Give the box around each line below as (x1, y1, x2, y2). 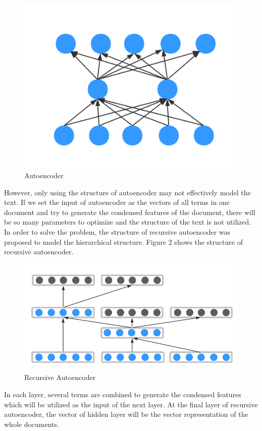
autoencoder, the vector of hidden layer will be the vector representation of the (4, 409, 248, 419)
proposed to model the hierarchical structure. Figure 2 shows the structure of (4, 236, 243, 247)
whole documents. (4, 418, 59, 429)
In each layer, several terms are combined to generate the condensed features (4, 389, 241, 399)
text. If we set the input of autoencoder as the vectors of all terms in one (4, 197, 230, 207)
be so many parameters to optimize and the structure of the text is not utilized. (4, 217, 251, 227)
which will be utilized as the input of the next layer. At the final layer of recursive (4, 399, 258, 409)
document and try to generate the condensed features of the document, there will (4, 206, 255, 217)
